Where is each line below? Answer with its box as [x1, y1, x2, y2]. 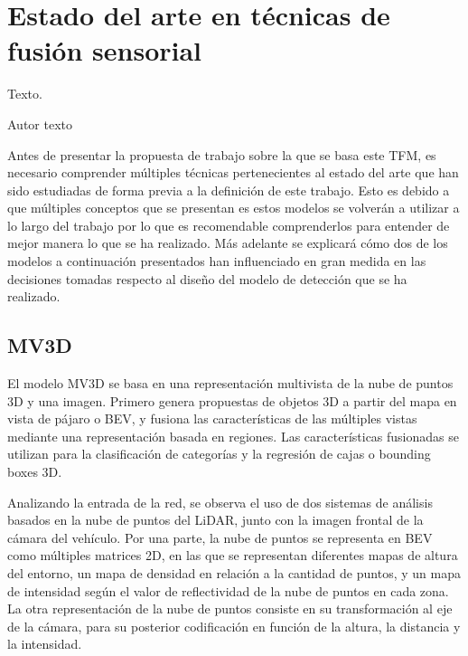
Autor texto [7, 114, 72, 133]
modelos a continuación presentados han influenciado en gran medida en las [7, 252, 426, 271]
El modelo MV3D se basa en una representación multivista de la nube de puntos [7, 374, 454, 393]
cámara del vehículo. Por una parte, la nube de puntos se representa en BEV [7, 528, 433, 547]
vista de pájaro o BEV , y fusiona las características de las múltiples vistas [7, 409, 417, 428]
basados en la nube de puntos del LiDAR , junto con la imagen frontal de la [7, 510, 424, 529]
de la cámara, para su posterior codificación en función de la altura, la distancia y [7, 616, 461, 635]
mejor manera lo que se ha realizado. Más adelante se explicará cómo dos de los [7, 233, 448, 252]
